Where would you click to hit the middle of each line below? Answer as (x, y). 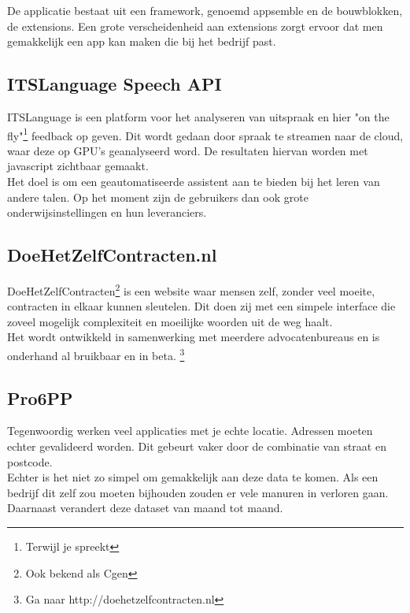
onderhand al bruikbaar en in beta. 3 (96, 354)
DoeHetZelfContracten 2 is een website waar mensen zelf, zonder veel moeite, (191, 290)
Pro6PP (40, 398)
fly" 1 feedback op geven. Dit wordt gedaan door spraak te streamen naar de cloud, (205, 134)
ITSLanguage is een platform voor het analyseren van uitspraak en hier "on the (198, 116)
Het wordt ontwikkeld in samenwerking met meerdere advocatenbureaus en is (194, 337)
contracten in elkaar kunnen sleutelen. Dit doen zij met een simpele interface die (201, 306)
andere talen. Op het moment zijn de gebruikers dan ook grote (158, 197)
